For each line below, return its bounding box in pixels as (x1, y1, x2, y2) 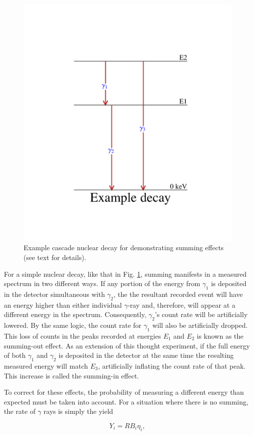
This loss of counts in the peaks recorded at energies (4, 331, 161, 341)
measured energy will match (4, 361, 88, 371)
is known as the (197, 331, 244, 341)
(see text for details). (24, 252, 86, 262)
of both (4, 350, 26, 360)
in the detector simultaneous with (4, 289, 105, 299)
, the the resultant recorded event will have (113, 289, 243, 299)
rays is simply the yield (43, 406, 113, 416)
